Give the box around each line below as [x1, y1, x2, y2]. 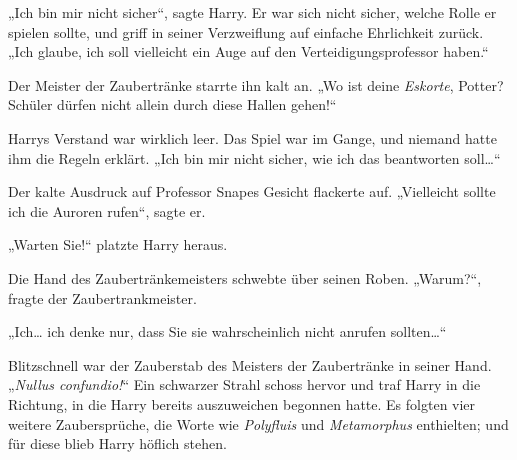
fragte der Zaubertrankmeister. [8, 287, 197, 308]
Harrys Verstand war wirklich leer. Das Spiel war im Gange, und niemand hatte [8, 127, 497, 148]
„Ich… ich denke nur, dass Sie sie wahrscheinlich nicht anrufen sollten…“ [8, 321, 447, 342]
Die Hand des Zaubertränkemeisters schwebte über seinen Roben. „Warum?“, [8, 267, 482, 288]
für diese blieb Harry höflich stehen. [8, 433, 227, 454]
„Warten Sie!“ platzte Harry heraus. [8, 234, 228, 255]
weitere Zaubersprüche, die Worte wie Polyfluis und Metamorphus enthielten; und [8, 413, 509, 434]
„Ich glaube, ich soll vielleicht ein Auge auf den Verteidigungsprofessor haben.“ [8, 41, 489, 62]
